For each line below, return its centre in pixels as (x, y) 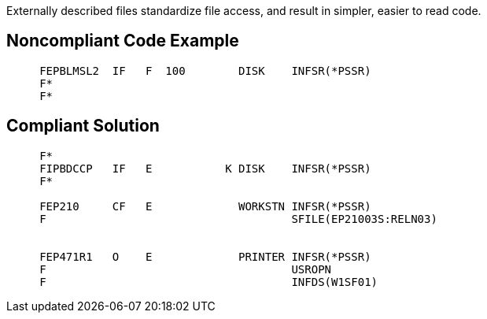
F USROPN (186, 269)
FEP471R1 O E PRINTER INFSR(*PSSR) (205, 256)
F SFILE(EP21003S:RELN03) (238, 219)
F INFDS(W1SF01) (209, 282)
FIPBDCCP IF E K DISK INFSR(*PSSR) (205, 168)
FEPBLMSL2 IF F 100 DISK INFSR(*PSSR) (205, 70)
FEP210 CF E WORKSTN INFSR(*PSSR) (205, 206)
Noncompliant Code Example (123, 41)
